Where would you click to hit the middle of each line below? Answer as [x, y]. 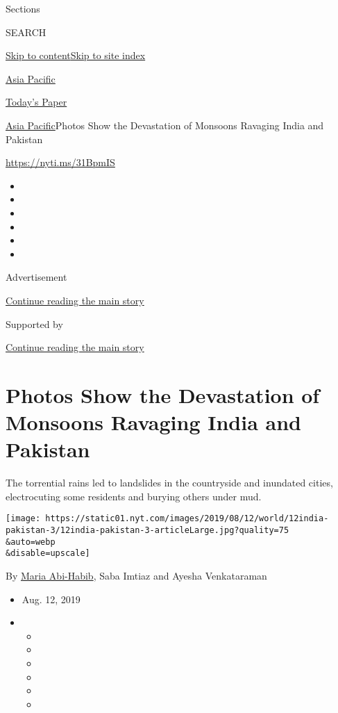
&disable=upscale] [48, 554]
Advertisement [36, 277]
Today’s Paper [36, 102]
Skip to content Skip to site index [76, 55]
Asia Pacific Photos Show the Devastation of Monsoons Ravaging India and [165, 125]
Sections [23, 8]
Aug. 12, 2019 [51, 599]
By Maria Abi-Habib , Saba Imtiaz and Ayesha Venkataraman [136, 575]
